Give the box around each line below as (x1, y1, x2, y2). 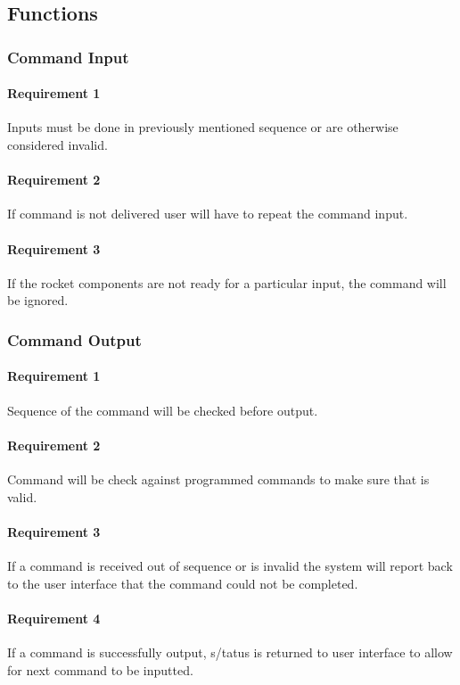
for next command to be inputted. (7, 660, 193, 679)
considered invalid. (7, 136, 108, 154)
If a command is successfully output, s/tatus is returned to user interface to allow (7, 642, 453, 661)
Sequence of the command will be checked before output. (7, 400, 318, 419)
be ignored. (7, 291, 69, 309)
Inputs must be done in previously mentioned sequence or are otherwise (7, 118, 398, 136)
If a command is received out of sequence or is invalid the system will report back (7, 557, 453, 574)
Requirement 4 (7, 608, 101, 627)
